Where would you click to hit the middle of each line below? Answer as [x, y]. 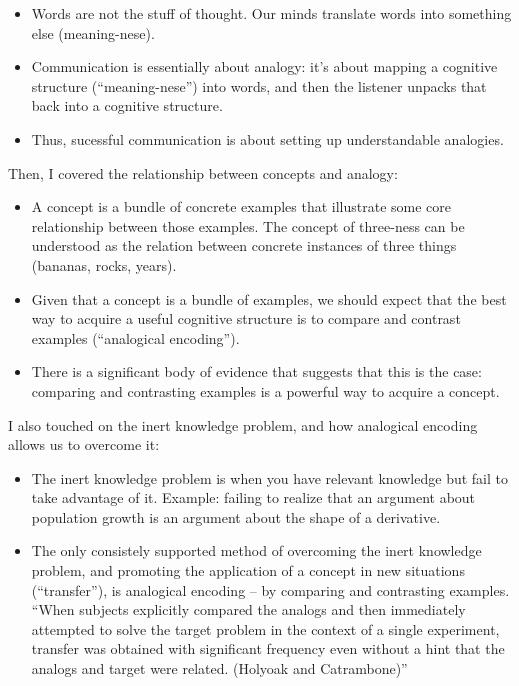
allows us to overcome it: [84, 444]
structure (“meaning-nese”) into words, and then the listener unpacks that [259, 85]
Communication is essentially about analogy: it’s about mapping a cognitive [264, 66]
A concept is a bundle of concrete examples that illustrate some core [241, 206]
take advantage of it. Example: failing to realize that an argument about [253, 497]
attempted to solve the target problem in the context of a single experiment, [265, 628]
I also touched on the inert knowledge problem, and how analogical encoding [243, 424]
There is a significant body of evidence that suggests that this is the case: [256, 371]
